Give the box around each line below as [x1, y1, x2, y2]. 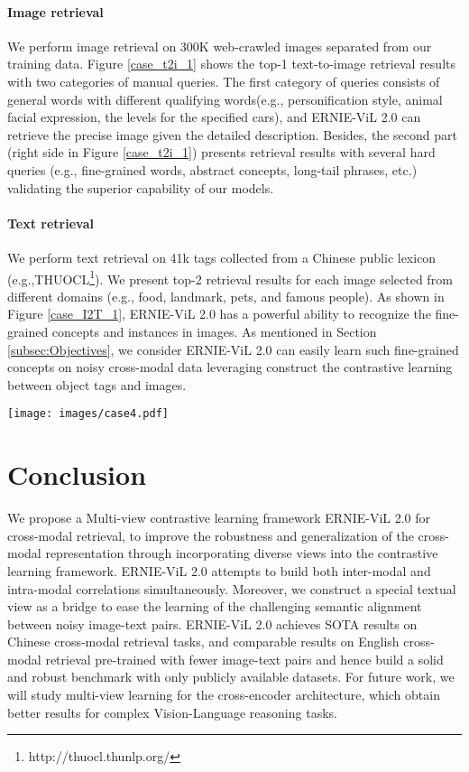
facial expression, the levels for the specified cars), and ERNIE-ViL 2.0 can [7, 107, 421, 126]
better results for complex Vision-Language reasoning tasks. [7, 702, 337, 721]
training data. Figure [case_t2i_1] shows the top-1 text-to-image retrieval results [7, 54, 455, 73]
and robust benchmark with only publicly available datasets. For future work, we [7, 667, 455, 686]
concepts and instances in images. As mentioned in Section [51, 321, 377, 340]
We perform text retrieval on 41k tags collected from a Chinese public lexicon [7, 247, 437, 266]
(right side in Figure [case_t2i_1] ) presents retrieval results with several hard [7, 143, 436, 162]
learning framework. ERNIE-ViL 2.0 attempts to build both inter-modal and [7, 561, 431, 580]
